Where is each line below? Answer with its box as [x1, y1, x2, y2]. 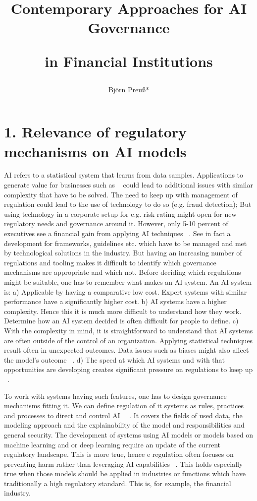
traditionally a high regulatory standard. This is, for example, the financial [4, 478, 231, 488]
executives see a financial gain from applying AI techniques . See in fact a [4, 228, 231, 239]
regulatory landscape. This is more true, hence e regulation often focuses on [4, 449, 234, 459]
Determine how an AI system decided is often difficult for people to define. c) [4, 315, 239, 326]
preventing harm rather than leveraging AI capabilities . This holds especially [4, 458, 243, 469]
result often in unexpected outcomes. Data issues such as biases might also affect [4, 345, 249, 355]
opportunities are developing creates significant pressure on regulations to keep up [4, 364, 253, 375]
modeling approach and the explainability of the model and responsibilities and [4, 420, 245, 430]
